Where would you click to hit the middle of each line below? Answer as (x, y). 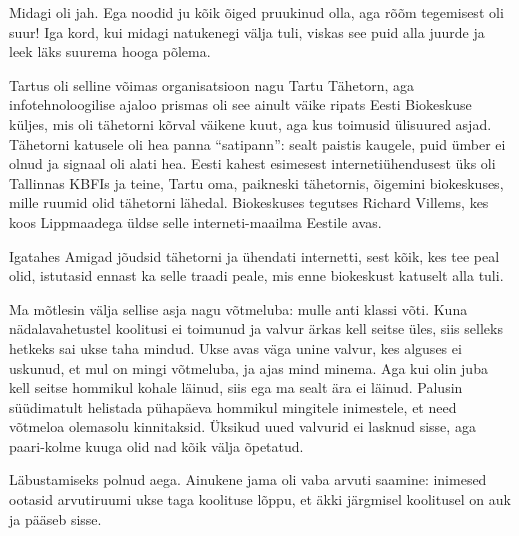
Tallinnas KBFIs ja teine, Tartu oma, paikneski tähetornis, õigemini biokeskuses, (256, 182)
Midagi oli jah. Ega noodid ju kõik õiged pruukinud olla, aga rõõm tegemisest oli (256, 12)
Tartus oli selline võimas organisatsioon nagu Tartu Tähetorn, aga (212, 84)
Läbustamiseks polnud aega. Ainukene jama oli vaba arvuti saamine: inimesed (248, 479)
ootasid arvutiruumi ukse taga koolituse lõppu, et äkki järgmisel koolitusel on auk (260, 499)
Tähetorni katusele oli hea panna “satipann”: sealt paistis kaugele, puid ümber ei (257, 143)
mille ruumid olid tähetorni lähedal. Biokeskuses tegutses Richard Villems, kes (249, 202)
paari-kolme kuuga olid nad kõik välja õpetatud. (156, 445)
